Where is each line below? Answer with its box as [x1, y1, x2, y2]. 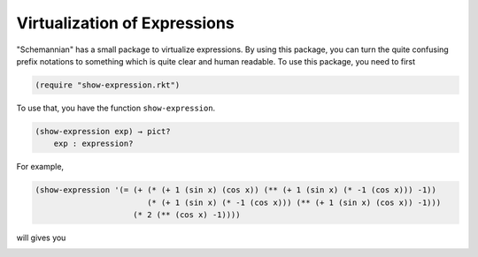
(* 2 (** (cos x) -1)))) [133, 210, 241, 220]
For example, [16, 162, 65, 172]
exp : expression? [53, 139, 134, 149]
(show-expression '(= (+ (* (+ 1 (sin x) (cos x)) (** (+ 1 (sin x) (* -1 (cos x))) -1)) [35, 185, 437, 195]
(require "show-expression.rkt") [35, 79, 181, 90]
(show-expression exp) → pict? [35, 126, 172, 136]
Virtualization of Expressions [16, 13, 235, 33]
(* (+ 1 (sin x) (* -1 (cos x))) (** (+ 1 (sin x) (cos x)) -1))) [146, 197, 442, 208]
